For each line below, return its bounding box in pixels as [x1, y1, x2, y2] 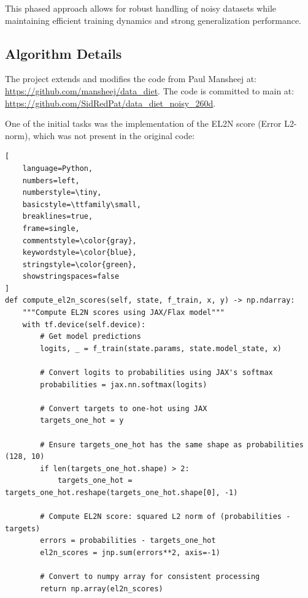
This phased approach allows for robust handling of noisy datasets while [5, 2, 277, 14]
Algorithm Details [5, 44, 122, 62]
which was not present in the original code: [33, 129, 195, 142]
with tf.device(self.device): [22, 320, 146, 329]
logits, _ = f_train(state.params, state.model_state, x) [40, 344, 282, 353]
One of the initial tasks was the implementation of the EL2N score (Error [5, 117, 282, 130]
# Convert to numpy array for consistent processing [40, 572, 260, 581]
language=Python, [22, 164, 93, 173]
